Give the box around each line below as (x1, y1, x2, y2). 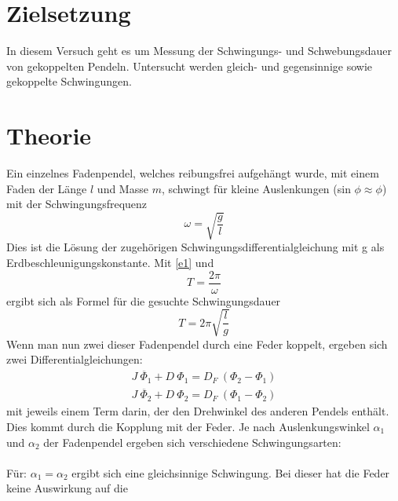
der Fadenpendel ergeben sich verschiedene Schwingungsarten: (43, 433, 341, 450)
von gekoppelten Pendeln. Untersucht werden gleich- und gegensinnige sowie (6, 57, 372, 74)
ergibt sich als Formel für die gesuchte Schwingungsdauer (6, 292, 281, 309)
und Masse (97, 180, 148, 196)
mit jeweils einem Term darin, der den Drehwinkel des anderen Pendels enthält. (6, 403, 389, 419)
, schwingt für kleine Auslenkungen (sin (161, 180, 351, 196)
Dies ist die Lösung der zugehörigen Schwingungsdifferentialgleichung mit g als (6, 239, 385, 255)
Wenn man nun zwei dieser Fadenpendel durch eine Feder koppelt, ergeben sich (6, 335, 388, 352)
